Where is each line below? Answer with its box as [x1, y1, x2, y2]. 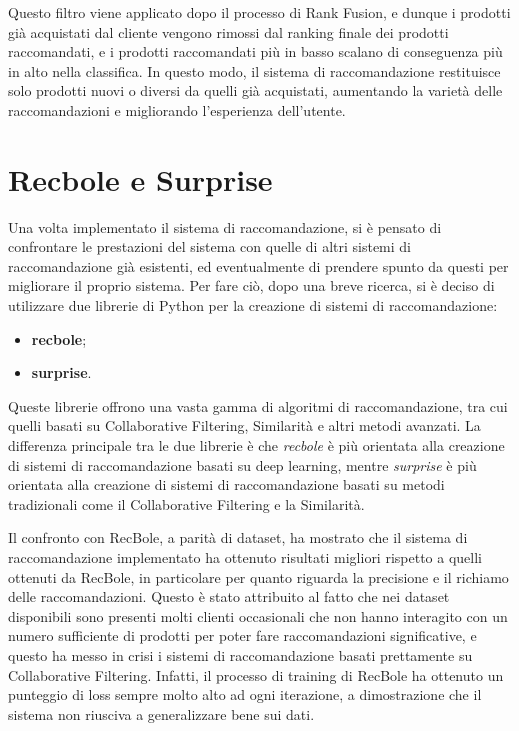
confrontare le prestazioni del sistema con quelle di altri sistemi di [8, 236, 412, 257]
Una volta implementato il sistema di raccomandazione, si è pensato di [8, 216, 442, 237]
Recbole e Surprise [8, 158, 273, 199]
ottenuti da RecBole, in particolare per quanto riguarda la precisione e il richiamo [8, 566, 509, 587]
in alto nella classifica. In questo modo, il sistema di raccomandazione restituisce [8, 60, 501, 81]
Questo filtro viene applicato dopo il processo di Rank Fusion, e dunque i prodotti [8, 2, 511, 22]
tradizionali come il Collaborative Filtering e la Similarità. [8, 493, 365, 514]
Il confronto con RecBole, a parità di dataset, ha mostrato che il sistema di [8, 527, 468, 548]
